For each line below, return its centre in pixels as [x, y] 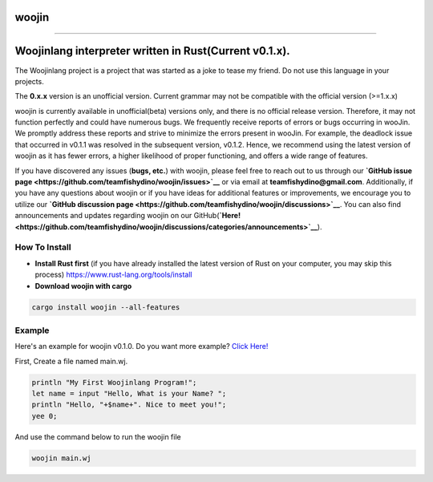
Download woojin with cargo [83, 286]
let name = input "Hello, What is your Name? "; [129, 394]
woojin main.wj [61, 458]
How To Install [43, 247]
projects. [29, 81]
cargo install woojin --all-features [106, 307]
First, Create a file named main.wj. [71, 361]
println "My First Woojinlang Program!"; [114, 382]
